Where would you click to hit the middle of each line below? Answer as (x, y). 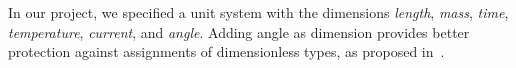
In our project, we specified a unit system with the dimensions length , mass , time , (258, 12)
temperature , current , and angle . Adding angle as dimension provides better (239, 31)
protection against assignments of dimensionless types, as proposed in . (226, 51)
